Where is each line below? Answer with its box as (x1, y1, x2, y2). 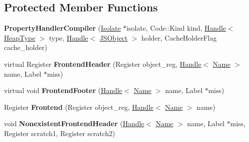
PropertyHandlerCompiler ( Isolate (4, 23, 121, 33)
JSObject (99, 32, 128, 43)
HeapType (4, 32, 35, 43)
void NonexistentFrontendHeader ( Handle (4, 118, 144, 129)
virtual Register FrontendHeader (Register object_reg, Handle (4, 58, 201, 69)
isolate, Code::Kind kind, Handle (126, 23, 226, 33)
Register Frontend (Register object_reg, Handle (4, 101, 154, 112)
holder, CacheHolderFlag (141, 32, 217, 43)
